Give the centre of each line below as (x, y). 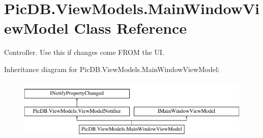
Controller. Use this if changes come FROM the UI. (84, 52)
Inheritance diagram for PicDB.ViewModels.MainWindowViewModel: (112, 69)
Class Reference (130, 28)
